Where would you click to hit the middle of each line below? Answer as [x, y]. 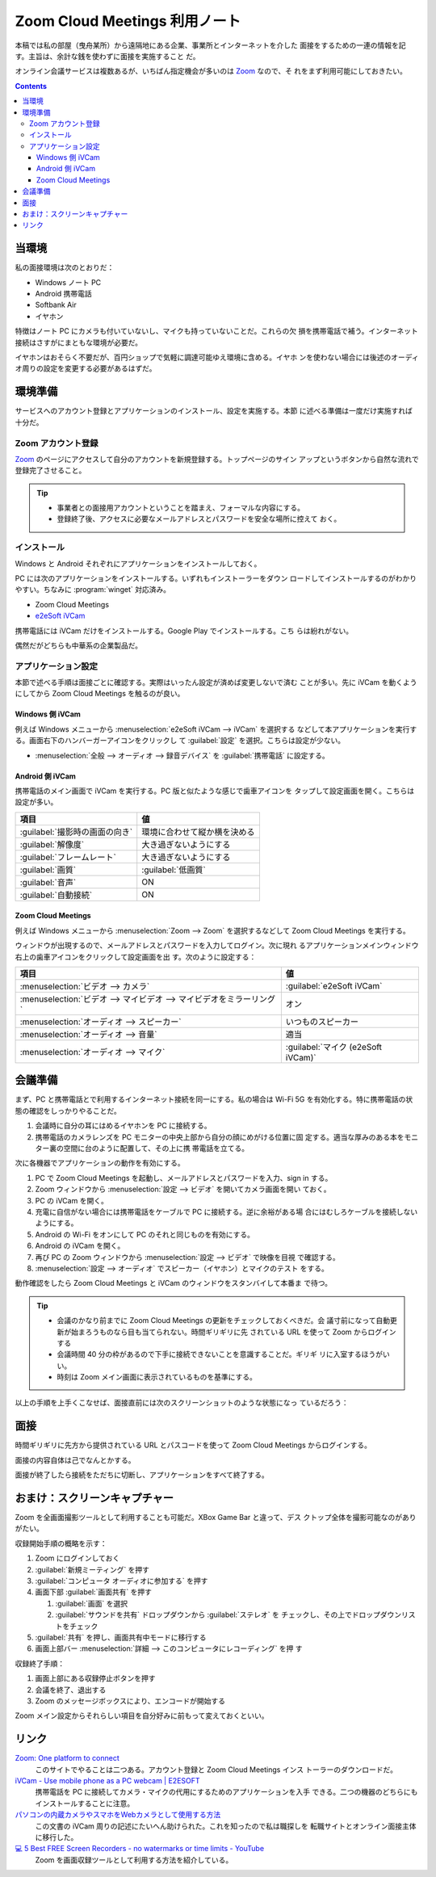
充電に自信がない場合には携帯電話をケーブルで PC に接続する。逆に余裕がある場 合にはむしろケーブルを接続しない [226, 1212]
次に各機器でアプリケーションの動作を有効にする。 [100, 1163]
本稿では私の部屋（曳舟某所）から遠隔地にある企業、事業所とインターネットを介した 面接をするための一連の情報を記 [210, 45]
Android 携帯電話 [63, 294]
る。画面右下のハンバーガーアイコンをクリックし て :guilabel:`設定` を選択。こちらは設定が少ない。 [180, 741]
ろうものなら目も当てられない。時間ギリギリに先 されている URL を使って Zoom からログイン [241, 1332]
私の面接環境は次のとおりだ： [65, 267]
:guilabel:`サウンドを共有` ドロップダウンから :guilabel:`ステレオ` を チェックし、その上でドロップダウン [228, 1615]
